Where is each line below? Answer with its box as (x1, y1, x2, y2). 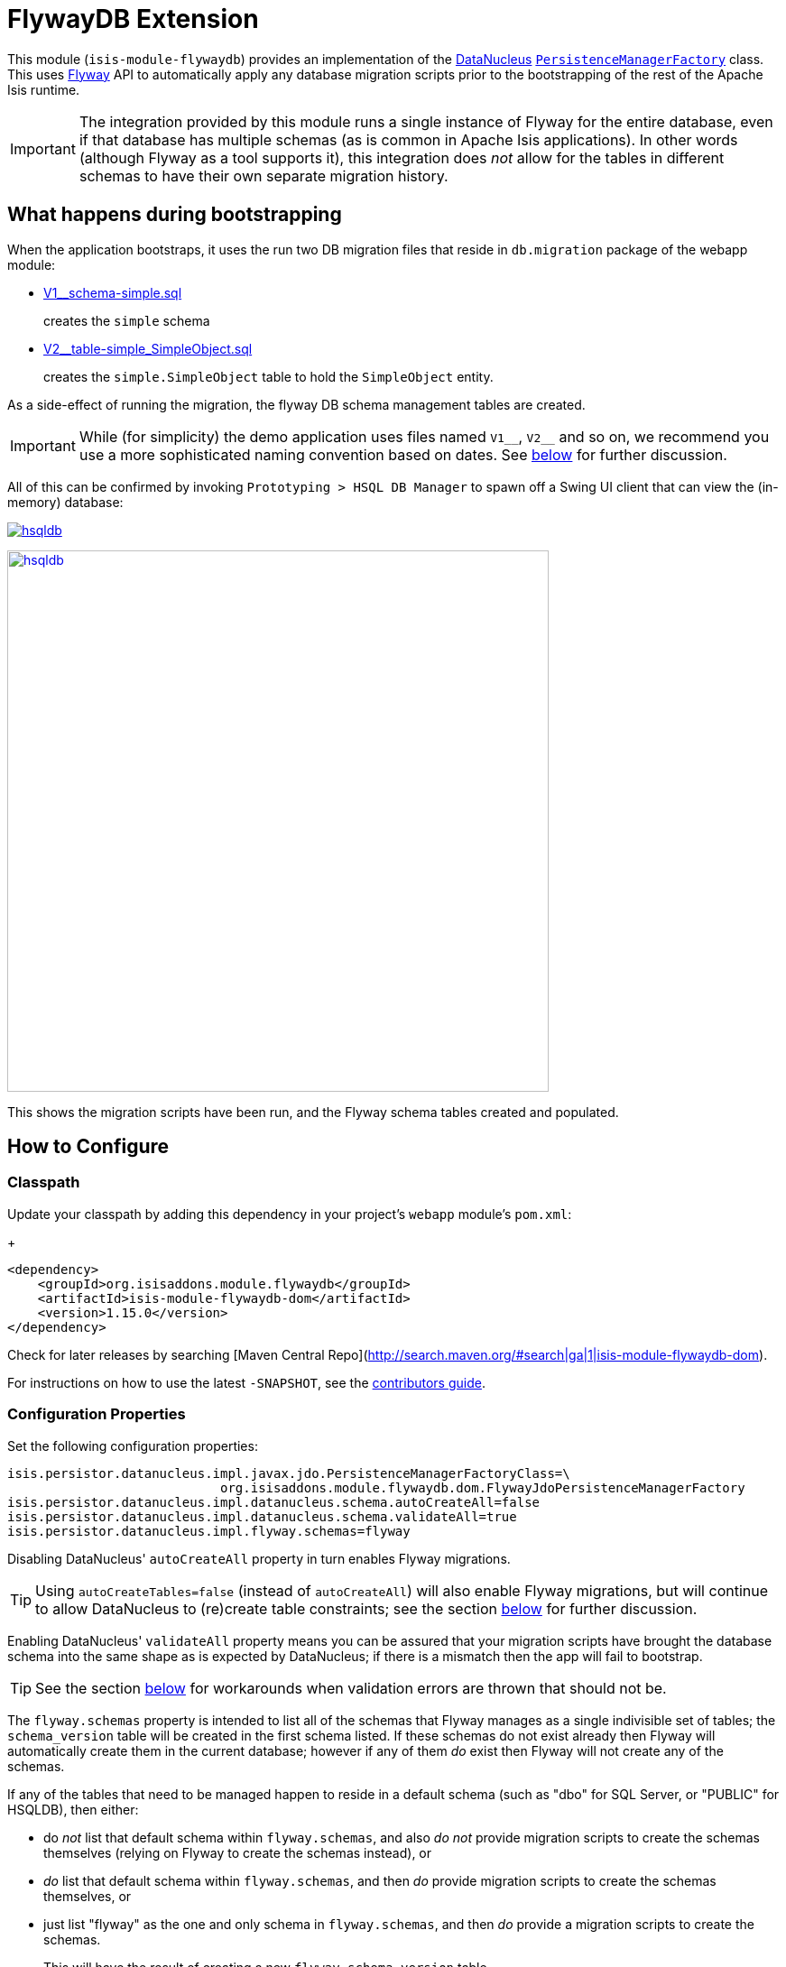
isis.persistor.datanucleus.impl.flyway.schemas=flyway (7, 1523, 411, 1538)
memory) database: (7, 494, 124, 510)
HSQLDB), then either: (7, 1801, 139, 1817)
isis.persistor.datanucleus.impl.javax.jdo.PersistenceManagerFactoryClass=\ (7, 1465, 570, 1481)
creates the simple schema (43, 312, 210, 328)
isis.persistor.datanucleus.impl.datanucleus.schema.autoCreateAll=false (7, 1494, 541, 1510)
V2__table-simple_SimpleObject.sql (43, 340, 253, 356)
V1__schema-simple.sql (43, 284, 182, 300)
